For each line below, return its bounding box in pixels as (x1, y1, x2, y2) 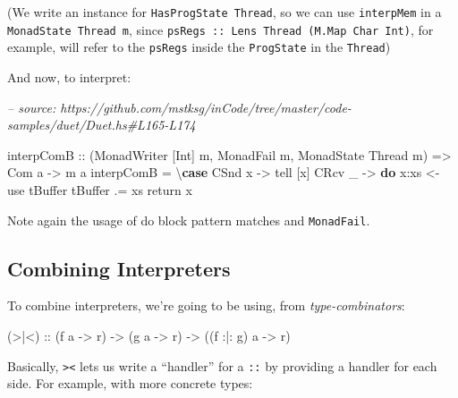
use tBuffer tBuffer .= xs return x (7, 180, 192, 199)
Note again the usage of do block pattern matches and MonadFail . (7, 210, 370, 229)
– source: (7, 97, 56, 116)
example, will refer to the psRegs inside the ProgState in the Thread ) (7, 38, 391, 56)
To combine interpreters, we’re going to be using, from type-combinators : (7, 296, 405, 315)
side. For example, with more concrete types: (7, 374, 253, 393)
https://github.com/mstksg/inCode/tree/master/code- (60, 97, 352, 116)
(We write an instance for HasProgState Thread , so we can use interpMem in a (7, 3, 442, 21)
